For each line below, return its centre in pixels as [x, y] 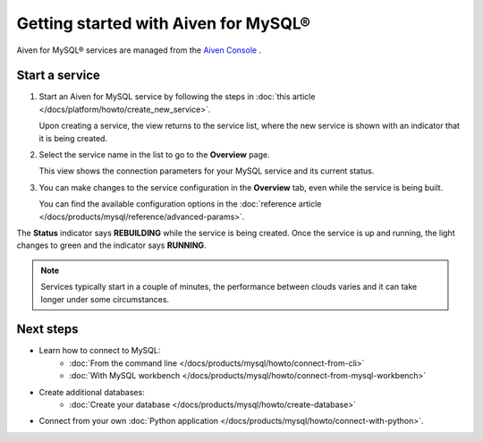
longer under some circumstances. [105, 299]
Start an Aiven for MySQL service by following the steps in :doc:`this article [177, 97]
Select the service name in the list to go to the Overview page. [154, 155]
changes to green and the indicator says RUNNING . [111, 245]
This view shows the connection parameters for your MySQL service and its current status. [207, 171]
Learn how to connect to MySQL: [100, 351]
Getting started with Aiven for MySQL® [163, 23]
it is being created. [73, 138]
